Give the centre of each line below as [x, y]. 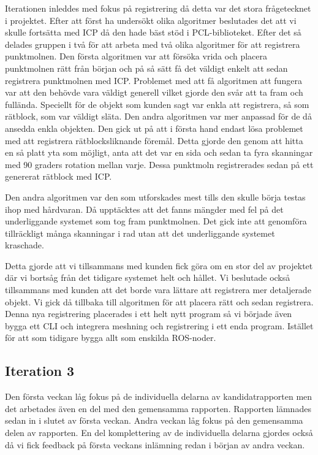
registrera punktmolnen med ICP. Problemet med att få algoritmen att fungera [153, 80]
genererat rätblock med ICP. [59, 176]
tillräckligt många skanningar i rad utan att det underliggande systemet [140, 233]
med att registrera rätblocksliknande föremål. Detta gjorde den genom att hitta [154, 140]
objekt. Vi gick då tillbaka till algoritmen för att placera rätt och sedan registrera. [159, 301]
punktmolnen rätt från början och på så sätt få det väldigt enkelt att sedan [146, 68]
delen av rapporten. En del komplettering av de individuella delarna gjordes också [159, 433]
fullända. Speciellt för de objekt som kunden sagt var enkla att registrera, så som [157, 104]
